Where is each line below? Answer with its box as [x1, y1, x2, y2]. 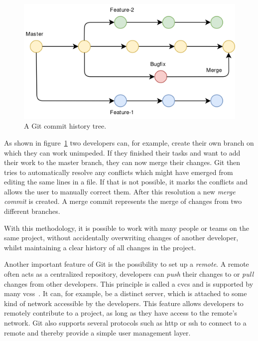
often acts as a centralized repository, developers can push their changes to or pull [4, 269, 254, 279]
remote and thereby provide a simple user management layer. [4, 327, 191, 338]
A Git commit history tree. [24, 121, 107, 131]
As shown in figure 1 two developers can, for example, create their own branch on [4, 137, 254, 148]
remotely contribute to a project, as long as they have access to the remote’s [4, 308, 237, 318]
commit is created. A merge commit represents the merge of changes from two [4, 196, 242, 206]
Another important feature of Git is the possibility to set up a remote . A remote [4, 259, 249, 269]
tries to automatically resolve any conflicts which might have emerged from [4, 167, 233, 177]
